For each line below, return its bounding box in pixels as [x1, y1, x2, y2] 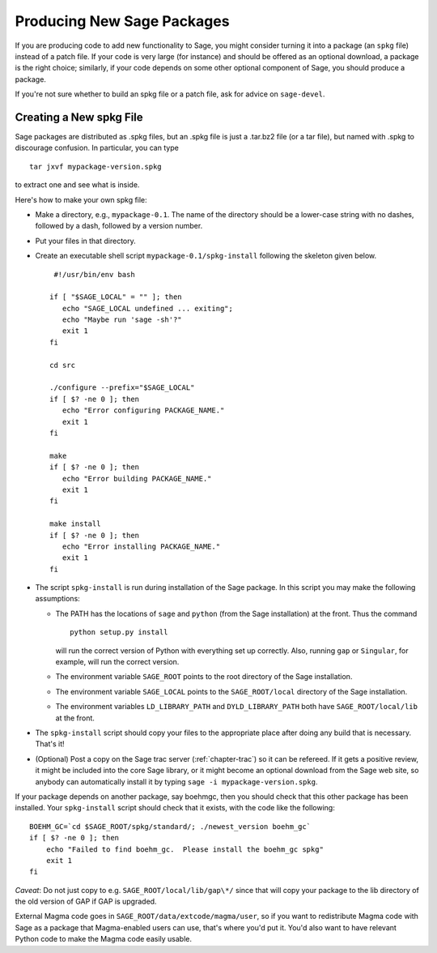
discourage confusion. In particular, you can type [15, 143, 180, 153]
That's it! [35, 739, 65, 749]
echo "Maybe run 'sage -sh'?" [62, 315, 182, 324]
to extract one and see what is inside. [15, 180, 140, 190]
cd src [49, 361, 76, 370]
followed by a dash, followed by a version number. [35, 221, 203, 231]
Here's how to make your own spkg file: [15, 194, 147, 204]
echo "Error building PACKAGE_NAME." [62, 474, 212, 483]
